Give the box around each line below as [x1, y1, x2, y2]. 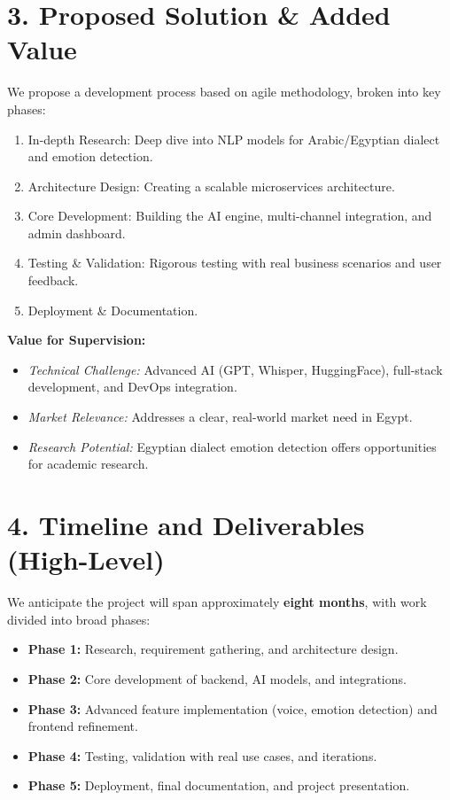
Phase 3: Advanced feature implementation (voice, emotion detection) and [27, 699, 438, 718]
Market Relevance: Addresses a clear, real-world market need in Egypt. [27, 408, 413, 426]
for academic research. [27, 454, 149, 473]
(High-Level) [7, 541, 165, 578]
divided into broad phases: [7, 610, 151, 628]
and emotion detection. [27, 147, 153, 166]
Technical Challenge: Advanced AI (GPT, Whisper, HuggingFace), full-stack [27, 360, 443, 378]
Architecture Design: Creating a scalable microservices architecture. [27, 176, 395, 195]
